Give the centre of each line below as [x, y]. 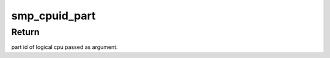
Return [25, 32]
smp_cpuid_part [53, 16]
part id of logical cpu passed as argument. [65, 47]
